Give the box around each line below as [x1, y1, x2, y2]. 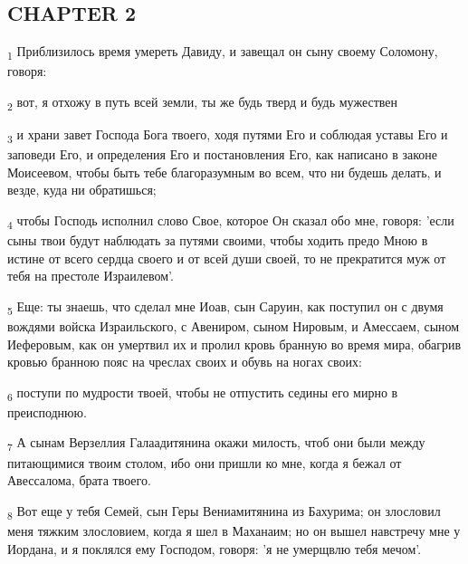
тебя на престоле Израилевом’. [7, 266, 174, 285]
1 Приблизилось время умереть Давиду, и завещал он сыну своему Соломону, [7, 42, 438, 62]
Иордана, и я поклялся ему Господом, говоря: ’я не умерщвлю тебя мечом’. [7, 539, 422, 558]
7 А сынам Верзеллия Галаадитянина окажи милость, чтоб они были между [7, 433, 425, 454]
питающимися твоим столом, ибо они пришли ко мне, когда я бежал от [7, 453, 402, 472]
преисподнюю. [7, 402, 87, 421]
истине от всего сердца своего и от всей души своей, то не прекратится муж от [7, 248, 446, 267]
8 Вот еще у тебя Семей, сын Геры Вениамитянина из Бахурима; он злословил [7, 501, 441, 522]
